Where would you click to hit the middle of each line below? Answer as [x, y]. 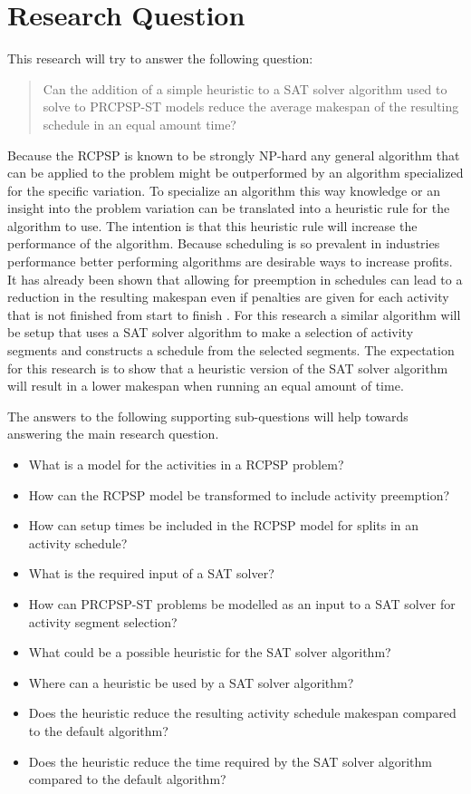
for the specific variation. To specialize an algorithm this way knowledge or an [224, 190]
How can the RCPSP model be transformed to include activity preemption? [239, 494]
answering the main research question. [113, 434]
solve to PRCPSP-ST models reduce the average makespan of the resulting [251, 107]
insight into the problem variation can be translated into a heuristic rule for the [229, 208]
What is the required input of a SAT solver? [151, 573]
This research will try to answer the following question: [160, 58]
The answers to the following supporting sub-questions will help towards [208, 416]
